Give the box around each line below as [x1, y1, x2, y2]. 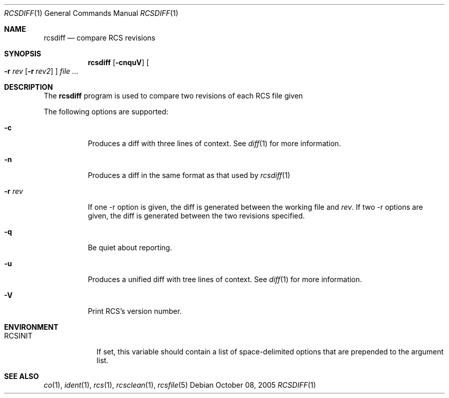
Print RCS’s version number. [88, 307, 182, 315]
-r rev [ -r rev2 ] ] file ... [4, 67, 78, 75]
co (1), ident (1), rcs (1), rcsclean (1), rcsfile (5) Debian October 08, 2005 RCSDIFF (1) [44, 381, 316, 389]
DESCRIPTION [4, 83, 53, 91]
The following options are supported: [44, 107, 169, 116]
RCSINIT [4, 331, 33, 340]
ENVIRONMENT [4, 323, 58, 331]
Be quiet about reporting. [88, 243, 172, 252]
